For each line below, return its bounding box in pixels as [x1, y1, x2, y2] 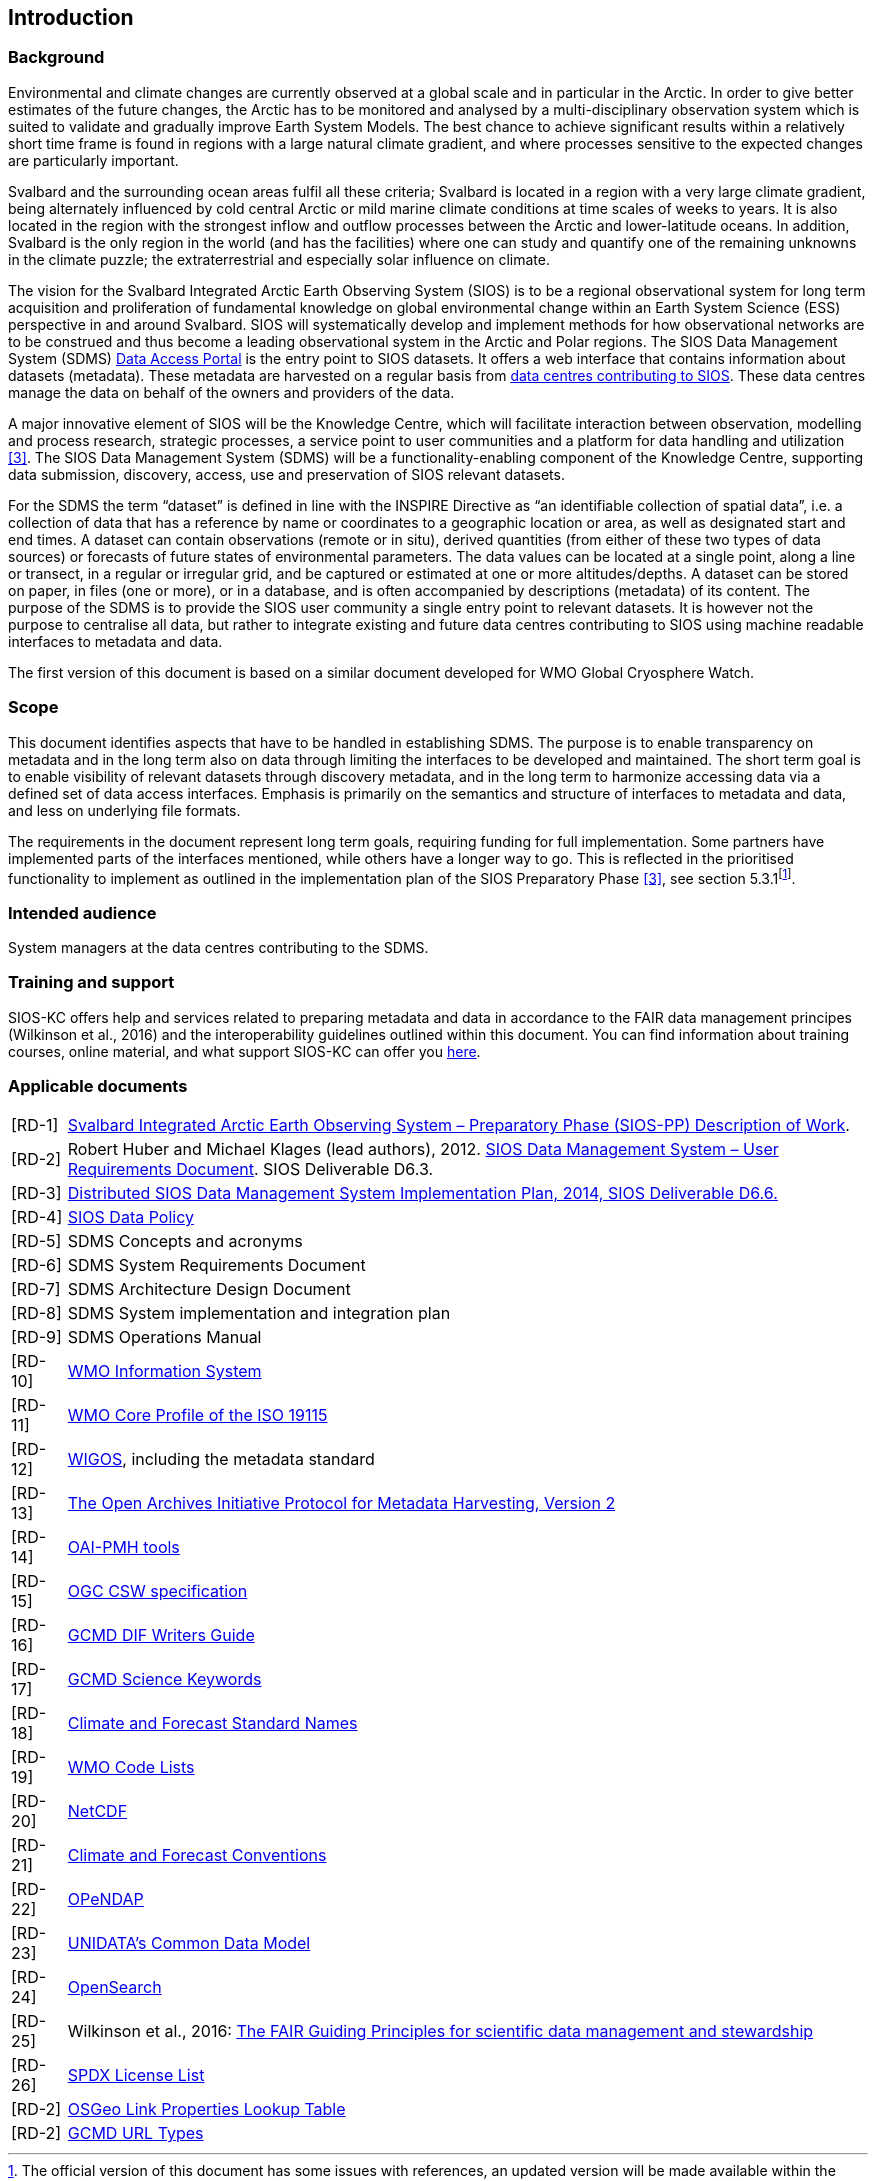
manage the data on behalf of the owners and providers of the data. [8, 383, 455, 401]
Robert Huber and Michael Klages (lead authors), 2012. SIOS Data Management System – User [67, 1139, 779, 1160]
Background [8, 47, 105, 68]
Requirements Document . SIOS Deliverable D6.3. [67, 1159, 434, 1180]
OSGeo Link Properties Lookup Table [67, 2099, 346, 2120]
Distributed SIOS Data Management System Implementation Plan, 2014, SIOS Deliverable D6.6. [67, 1183, 778, 1204]
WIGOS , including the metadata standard [67, 1449, 375, 1470]
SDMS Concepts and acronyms [67, 1231, 303, 1252]
